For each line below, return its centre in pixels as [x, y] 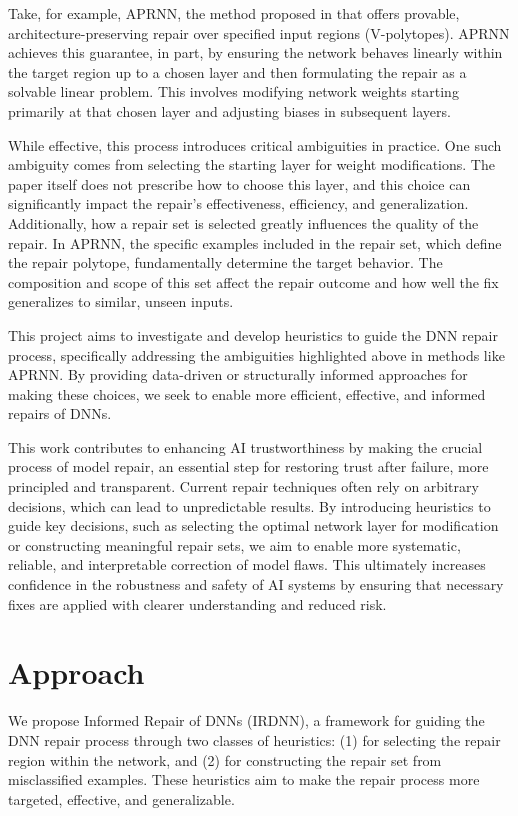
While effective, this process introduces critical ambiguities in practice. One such [255, 144]
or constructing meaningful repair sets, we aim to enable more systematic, [234, 544]
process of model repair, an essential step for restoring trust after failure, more [248, 466]
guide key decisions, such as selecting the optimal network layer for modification [253, 525]
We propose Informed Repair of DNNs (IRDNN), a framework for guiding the [246, 720]
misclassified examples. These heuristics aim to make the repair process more [244, 779]
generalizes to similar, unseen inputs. [121, 301]
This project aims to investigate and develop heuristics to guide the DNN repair [253, 334]
